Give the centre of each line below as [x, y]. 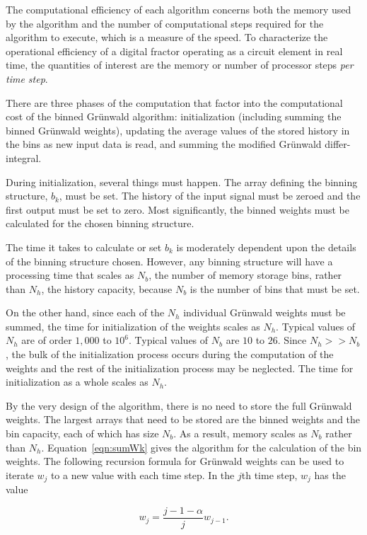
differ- [338, 144]
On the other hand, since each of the [85, 312]
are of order [47, 340]
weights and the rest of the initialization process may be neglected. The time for [180, 368]
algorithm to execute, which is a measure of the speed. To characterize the [167, 37]
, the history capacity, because [107, 288]
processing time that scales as [70, 275]
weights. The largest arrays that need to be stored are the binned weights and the [183, 419]
